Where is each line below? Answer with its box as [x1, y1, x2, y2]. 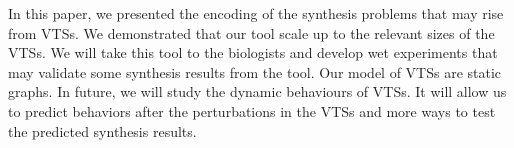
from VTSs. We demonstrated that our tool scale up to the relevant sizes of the [8, 22, 495, 43]
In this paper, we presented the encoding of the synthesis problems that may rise [8, 3, 504, 23]
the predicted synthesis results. [8, 120, 197, 141]
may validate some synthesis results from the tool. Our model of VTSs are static [8, 61, 502, 82]
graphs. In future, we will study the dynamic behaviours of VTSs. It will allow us [8, 81, 507, 102]
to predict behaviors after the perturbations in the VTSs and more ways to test [8, 100, 496, 121]
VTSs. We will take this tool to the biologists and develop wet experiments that [8, 42, 498, 63]
